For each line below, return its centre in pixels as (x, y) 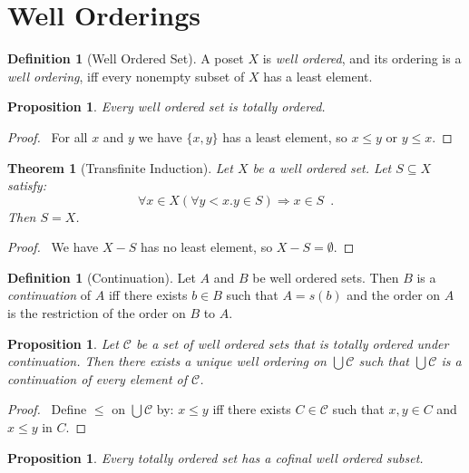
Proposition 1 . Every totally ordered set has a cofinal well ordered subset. (215, 457)
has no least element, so (206, 247)
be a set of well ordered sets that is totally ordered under (292, 343)
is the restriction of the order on (97, 313)
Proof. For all (48, 136)
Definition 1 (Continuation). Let (102, 277)
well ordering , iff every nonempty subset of (126, 76)
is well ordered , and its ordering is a (362, 58)
